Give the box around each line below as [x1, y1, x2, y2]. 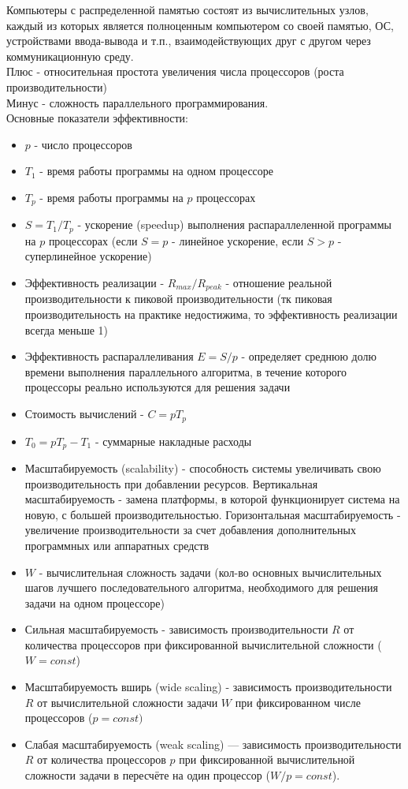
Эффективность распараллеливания [24, 348, 194, 365]
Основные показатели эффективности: [6, 110, 188, 126]
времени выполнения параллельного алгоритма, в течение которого [24, 363, 347, 380]
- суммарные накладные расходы [95, 432, 252, 449]
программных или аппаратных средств [24, 537, 210, 553]
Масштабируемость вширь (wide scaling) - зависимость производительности [24, 679, 392, 695]
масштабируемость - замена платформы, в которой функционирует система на [24, 491, 400, 507]
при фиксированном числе [235, 694, 361, 710]
